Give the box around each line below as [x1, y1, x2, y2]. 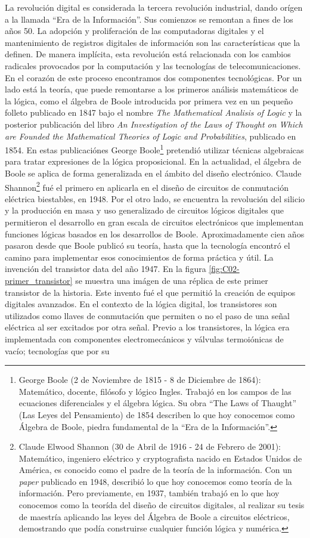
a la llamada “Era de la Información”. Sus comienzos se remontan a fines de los [5, 13, 293, 25]
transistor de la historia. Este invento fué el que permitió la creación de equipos [5, 286, 296, 298]
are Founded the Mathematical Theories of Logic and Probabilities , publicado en [5, 129, 296, 142]
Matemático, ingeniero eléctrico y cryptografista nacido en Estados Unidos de [18, 452, 302, 464]
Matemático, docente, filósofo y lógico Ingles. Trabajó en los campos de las [18, 385, 292, 397]
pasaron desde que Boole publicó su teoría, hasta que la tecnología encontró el [5, 239, 290, 252]
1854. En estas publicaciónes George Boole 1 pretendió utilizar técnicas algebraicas [5, 142, 304, 156]
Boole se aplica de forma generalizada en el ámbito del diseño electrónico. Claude [5, 166, 302, 179]
